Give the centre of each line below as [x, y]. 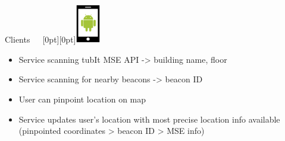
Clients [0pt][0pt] [40, 39]
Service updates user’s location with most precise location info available [149, 119]
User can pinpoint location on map [82, 99]
